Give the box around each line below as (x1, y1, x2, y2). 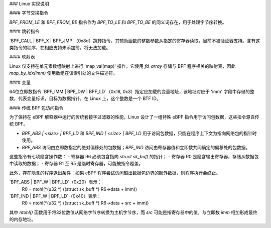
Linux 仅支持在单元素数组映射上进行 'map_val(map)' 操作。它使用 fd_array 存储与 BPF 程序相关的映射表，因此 (9, 63, 236, 69)
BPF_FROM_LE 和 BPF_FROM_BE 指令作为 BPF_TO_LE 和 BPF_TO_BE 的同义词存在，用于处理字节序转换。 (9, 19, 227, 25)
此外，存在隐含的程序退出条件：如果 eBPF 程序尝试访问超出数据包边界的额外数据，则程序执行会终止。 (9, 170, 221, 176)
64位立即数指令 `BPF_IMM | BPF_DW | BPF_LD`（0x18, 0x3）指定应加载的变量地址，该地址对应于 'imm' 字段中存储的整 (9, 88, 254, 94)
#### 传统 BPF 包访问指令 (9, 104, 64, 110)
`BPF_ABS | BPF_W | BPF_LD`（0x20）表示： (9, 179, 102, 185)
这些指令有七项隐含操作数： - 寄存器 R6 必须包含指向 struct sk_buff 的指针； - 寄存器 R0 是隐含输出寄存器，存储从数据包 (9, 154, 259, 160)
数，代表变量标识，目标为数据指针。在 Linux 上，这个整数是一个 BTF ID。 (9, 95, 161, 101)
